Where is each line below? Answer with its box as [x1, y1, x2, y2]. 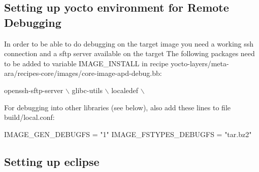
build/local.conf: [4, 112, 55, 122]
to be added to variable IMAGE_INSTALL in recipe [4, 58, 169, 68]
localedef [111, 84, 139, 95]
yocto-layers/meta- [171, 58, 229, 68]
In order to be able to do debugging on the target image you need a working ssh [4, 38, 254, 49]
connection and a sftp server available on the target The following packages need [4, 48, 255, 59]
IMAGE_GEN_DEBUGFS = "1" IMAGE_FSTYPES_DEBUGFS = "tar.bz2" [4, 128, 252, 139]
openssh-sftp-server [4, 84, 63, 95]
